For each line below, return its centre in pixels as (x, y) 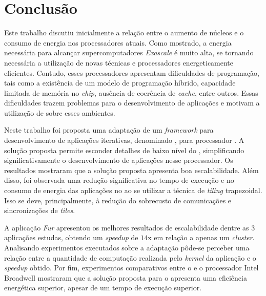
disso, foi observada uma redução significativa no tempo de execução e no (119, 180)
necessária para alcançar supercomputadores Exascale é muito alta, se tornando (129, 52)
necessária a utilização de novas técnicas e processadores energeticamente (119, 62)
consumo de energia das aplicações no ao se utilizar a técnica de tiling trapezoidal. (133, 190)
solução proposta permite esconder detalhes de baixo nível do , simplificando (124, 150)
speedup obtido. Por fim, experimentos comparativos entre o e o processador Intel (131, 268)
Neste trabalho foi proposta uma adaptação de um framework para (109, 130)
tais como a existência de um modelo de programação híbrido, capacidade (120, 83)
